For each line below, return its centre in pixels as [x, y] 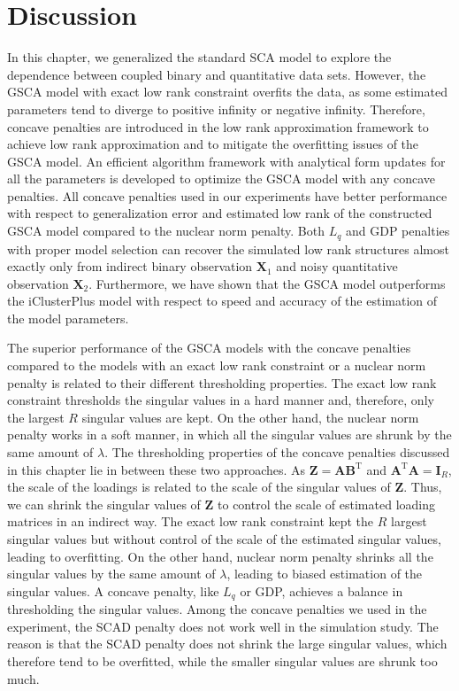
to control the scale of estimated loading [326, 504]
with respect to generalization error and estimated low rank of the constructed [220, 213]
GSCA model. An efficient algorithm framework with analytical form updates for [226, 161]
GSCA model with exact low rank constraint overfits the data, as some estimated [227, 92]
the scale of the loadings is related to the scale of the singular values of [199, 487]
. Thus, [423, 487]
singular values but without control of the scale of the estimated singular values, [224, 539]
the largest [36, 417]
